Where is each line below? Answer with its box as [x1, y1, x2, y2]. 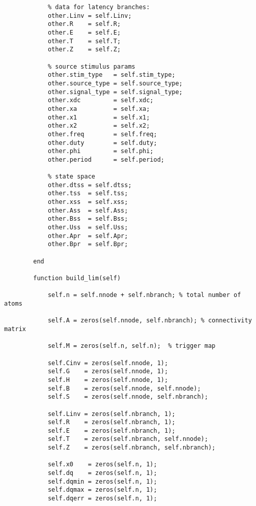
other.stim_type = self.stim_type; [47, 71, 176, 79]
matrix [4, 325, 26, 333]
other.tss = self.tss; [47, 190, 128, 197]
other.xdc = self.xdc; [47, 97, 154, 104]
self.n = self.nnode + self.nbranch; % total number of [47, 291, 241, 299]
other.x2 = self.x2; [47, 122, 150, 130]
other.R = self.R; [47, 20, 121, 28]
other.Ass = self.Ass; [47, 206, 128, 214]
